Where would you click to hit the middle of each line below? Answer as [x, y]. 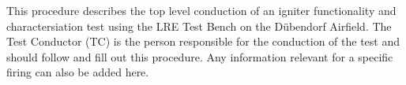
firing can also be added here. [78, 72]
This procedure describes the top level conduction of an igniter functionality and [201, 10]
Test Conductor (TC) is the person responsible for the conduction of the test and [203, 41]
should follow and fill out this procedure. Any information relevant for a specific [200, 56]
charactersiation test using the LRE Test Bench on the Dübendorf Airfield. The [199, 26]
